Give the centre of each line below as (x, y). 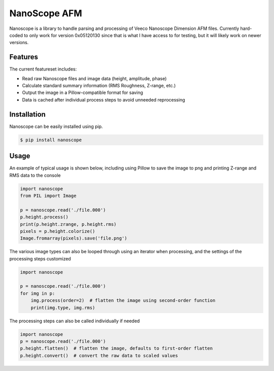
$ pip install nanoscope (51, 140)
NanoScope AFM (46, 13)
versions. (19, 43)
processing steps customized (40, 258)
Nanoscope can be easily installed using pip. (56, 126)
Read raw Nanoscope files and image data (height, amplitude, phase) (94, 78)
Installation (27, 114)
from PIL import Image (48, 196)
